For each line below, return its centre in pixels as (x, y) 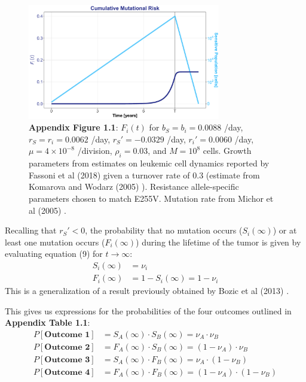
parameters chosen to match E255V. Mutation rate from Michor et (151, 198)
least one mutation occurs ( (55, 242)
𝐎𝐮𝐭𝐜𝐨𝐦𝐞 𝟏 (67, 334)
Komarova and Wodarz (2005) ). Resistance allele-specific (134, 187)
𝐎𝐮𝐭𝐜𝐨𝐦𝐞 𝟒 (67, 372)
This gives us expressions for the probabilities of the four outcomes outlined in (148, 310)
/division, (95, 151)
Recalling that (31, 230)
